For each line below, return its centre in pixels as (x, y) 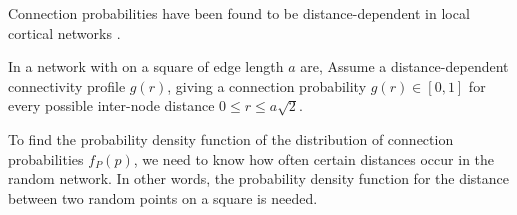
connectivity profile (67, 85)
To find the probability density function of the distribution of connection (231, 138)
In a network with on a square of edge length (146, 66)
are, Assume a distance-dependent (404, 66)
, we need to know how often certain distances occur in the (314, 158)
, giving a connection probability (267, 85)
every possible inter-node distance (111, 105)
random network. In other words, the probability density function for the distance (259, 178)
